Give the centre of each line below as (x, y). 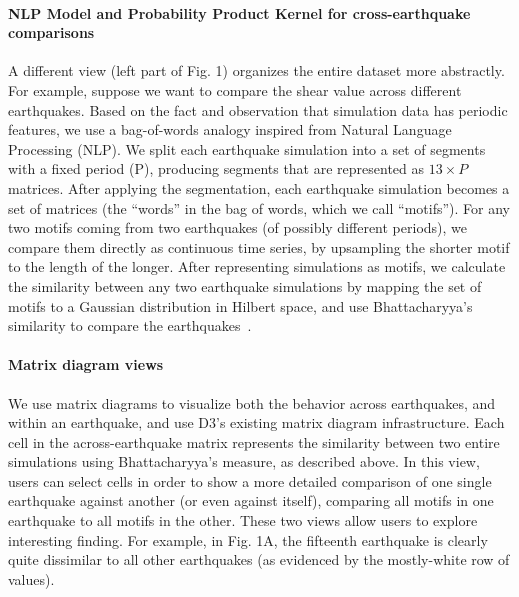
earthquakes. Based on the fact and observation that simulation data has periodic (258, 109)
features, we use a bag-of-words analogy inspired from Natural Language (230, 129)
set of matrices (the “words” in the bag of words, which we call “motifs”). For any (259, 207)
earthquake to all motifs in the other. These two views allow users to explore (243, 520)
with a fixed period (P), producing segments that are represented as (216, 168)
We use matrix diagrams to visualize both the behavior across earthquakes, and (252, 402)
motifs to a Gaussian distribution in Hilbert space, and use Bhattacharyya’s (240, 305)
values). (31, 578)
